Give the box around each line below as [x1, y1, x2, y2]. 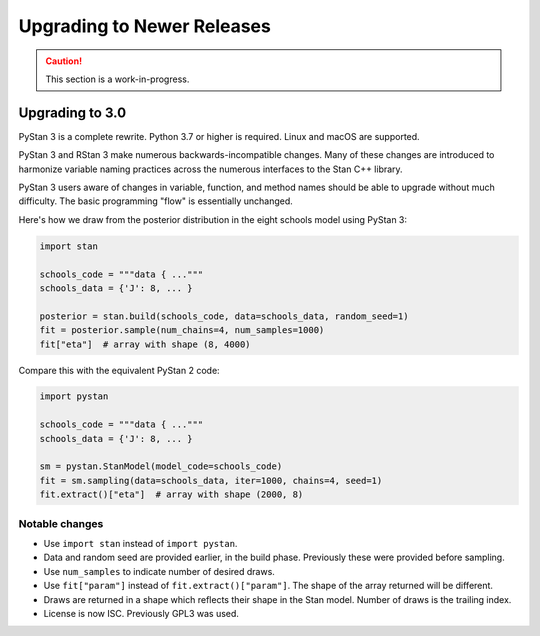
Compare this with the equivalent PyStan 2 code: [18, 364, 220, 376]
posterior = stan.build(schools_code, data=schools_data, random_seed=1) [39, 310, 409, 322]
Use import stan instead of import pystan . [43, 537, 238, 549]
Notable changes [18, 516, 104, 530]
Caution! [45, 55, 83, 67]
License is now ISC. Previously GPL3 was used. [43, 607, 240, 619]
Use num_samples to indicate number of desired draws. [43, 565, 275, 577]
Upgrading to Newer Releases [18, 15, 272, 37]
